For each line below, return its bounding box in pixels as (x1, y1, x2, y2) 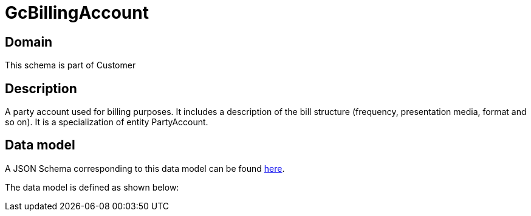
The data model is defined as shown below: (5, 182, 179, 192)
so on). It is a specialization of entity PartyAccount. (5, 117, 208, 128)
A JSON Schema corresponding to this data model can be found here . (5, 163, 285, 174)
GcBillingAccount (5, 2, 149, 23)
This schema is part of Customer (5, 60, 136, 71)
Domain (5, 34, 53, 50)
